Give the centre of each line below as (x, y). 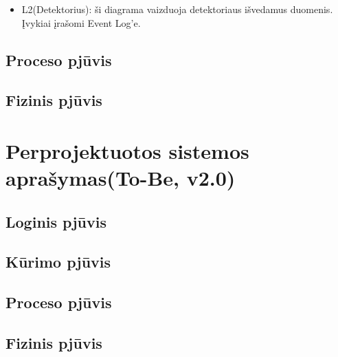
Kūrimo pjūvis (58, 262)
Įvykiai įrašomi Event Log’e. (81, 22)
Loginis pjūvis (56, 221)
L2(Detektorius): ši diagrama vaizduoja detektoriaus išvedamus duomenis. (177, 9)
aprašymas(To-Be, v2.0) (121, 178)
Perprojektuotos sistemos (127, 150)
